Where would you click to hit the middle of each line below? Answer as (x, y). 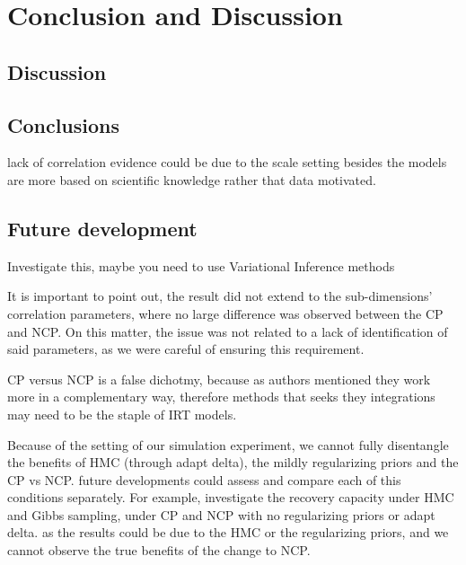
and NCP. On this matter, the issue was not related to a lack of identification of (228, 331)
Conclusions (64, 124)
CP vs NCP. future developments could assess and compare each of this (204, 479)
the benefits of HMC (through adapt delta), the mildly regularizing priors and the (233, 462)
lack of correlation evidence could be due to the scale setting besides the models (227, 162)
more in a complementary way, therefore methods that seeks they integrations (221, 397)
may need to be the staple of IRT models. (122, 414)
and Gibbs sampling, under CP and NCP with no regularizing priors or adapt (221, 514)
